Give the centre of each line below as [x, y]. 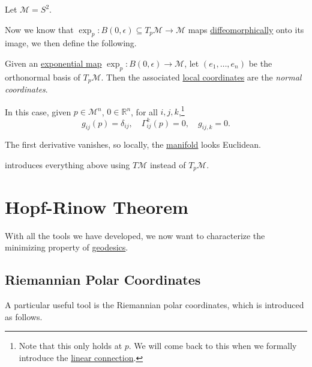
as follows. [24, 316]
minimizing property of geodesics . [67, 247]
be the [260, 63]
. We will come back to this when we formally [213, 346]
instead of [168, 164]
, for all [144, 111]
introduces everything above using [67, 164]
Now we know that [39, 29]
